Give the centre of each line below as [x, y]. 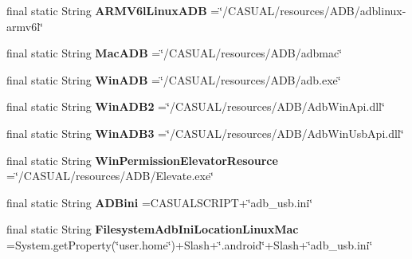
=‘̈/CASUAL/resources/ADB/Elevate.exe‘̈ [110, 176]
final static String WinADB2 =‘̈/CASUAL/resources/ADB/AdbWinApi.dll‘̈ [196, 106]
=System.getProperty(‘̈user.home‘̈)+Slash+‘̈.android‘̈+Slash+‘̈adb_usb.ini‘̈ [190, 244]
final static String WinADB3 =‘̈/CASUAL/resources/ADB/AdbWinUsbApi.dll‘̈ [205, 133]
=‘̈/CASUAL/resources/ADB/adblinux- [308, 10]
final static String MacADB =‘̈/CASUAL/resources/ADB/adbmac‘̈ [175, 53]
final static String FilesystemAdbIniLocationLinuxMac [153, 229]
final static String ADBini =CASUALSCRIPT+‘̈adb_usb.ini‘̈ [160, 202]
